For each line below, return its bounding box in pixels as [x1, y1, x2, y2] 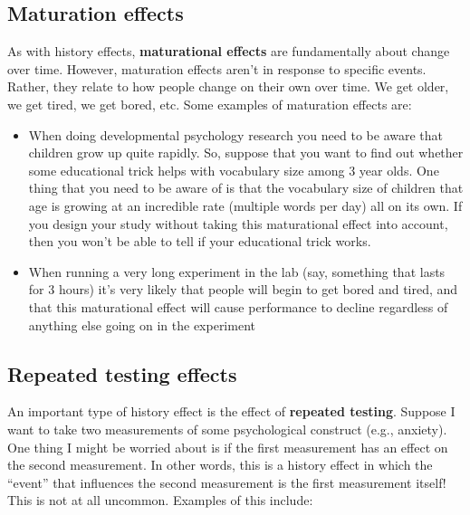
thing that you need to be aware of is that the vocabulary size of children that [28, 178, 464, 197]
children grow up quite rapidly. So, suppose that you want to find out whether [28, 143, 464, 162]
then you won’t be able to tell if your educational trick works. [28, 232, 371, 251]
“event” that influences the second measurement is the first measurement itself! [7, 472, 446, 491]
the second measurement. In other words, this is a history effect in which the [7, 455, 433, 474]
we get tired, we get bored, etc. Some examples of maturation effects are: [7, 94, 412, 113]
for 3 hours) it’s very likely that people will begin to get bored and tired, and [28, 280, 458, 299]
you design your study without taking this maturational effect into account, [28, 214, 448, 233]
